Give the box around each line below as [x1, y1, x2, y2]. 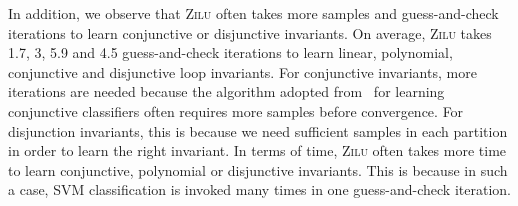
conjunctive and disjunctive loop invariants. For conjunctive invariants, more [8, 61, 477, 82]
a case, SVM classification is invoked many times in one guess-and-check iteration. [8, 179, 511, 200]
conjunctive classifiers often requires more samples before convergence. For [8, 100, 464, 121]
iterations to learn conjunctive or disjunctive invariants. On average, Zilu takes [8, 22, 492, 43]
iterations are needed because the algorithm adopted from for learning [8, 81, 445, 102]
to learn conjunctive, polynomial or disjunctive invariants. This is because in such [8, 159, 508, 180]
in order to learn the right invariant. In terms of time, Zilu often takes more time [8, 140, 507, 161]
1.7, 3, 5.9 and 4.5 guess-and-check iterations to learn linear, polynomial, [8, 42, 453, 63]
